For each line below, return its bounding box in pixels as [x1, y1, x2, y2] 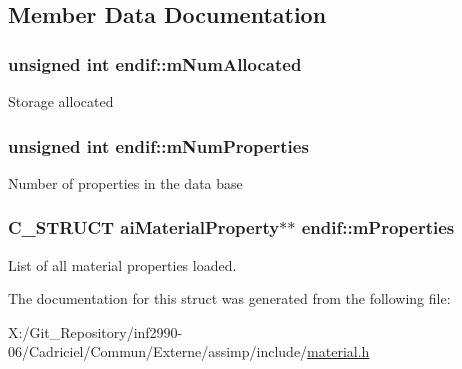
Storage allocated [8, 91, 114, 111]
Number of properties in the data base [8, 172, 243, 193]
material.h [307, 341, 370, 362]
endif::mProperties [301, 215, 455, 240]
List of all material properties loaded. [8, 254, 237, 275]
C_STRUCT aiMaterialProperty [8, 215, 280, 240]
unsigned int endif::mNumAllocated [8, 51, 302, 76]
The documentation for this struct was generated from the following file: [8, 288, 451, 309]
